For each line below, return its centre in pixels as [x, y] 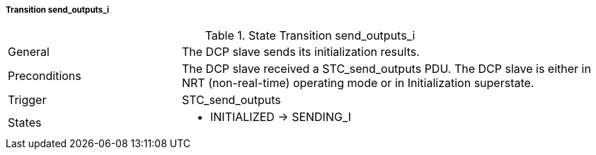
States [25, 123]
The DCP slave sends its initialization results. [300, 52]
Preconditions [45, 76]
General [29, 52]
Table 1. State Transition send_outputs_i [310, 36]
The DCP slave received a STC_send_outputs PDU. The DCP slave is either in [386, 69]
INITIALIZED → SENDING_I [281, 117]
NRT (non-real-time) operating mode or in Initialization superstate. [358, 83]
